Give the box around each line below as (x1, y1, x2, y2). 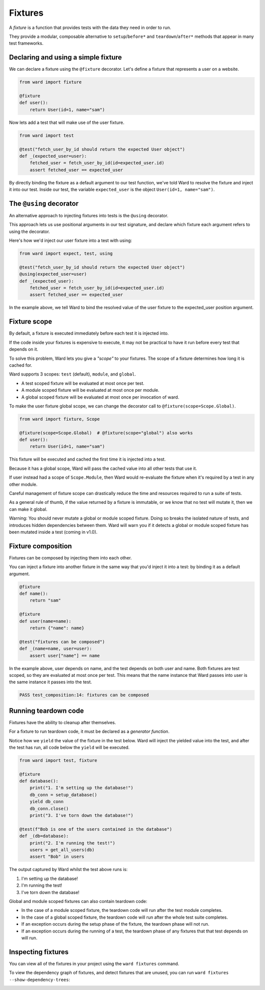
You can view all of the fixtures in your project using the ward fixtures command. (9, 961, 179, 966)
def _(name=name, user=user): (19, 646, 92, 651)
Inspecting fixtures (9, 948, 69, 956)
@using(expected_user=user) (19, 271, 87, 277)
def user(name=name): (19, 618, 72, 624)
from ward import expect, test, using (19, 251, 113, 257)
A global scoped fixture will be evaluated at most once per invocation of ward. (21, 394, 179, 400)
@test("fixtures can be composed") (19, 639, 105, 644)
